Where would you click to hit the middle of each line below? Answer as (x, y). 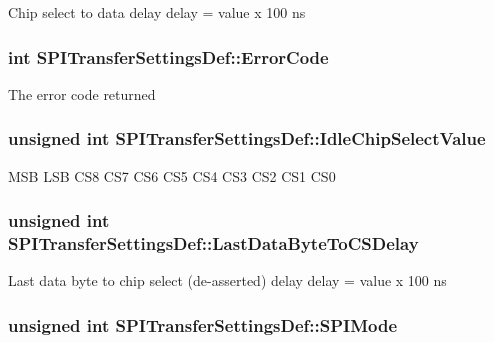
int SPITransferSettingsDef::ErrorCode (168, 56)
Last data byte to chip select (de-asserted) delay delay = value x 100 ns (227, 280)
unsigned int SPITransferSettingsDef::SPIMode (203, 324)
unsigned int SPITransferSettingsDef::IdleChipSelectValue (247, 138)
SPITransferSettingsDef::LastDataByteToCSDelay (213, 243)
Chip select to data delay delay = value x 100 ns (157, 12)
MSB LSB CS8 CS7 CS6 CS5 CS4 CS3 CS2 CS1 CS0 (172, 175)
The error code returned (82, 93)
